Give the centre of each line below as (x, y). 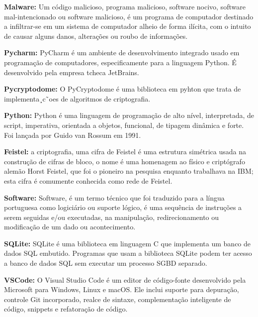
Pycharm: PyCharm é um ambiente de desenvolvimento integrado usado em (122, 53)
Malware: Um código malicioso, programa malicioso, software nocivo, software (125, 6)
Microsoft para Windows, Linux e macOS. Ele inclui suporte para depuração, (122, 289)
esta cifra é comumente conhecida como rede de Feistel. (88, 180)
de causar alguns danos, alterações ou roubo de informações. (96, 36)
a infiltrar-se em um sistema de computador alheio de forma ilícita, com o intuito (128, 26)
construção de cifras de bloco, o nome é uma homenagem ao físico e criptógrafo (125, 161)
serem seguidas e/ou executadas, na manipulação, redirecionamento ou (112, 217)
